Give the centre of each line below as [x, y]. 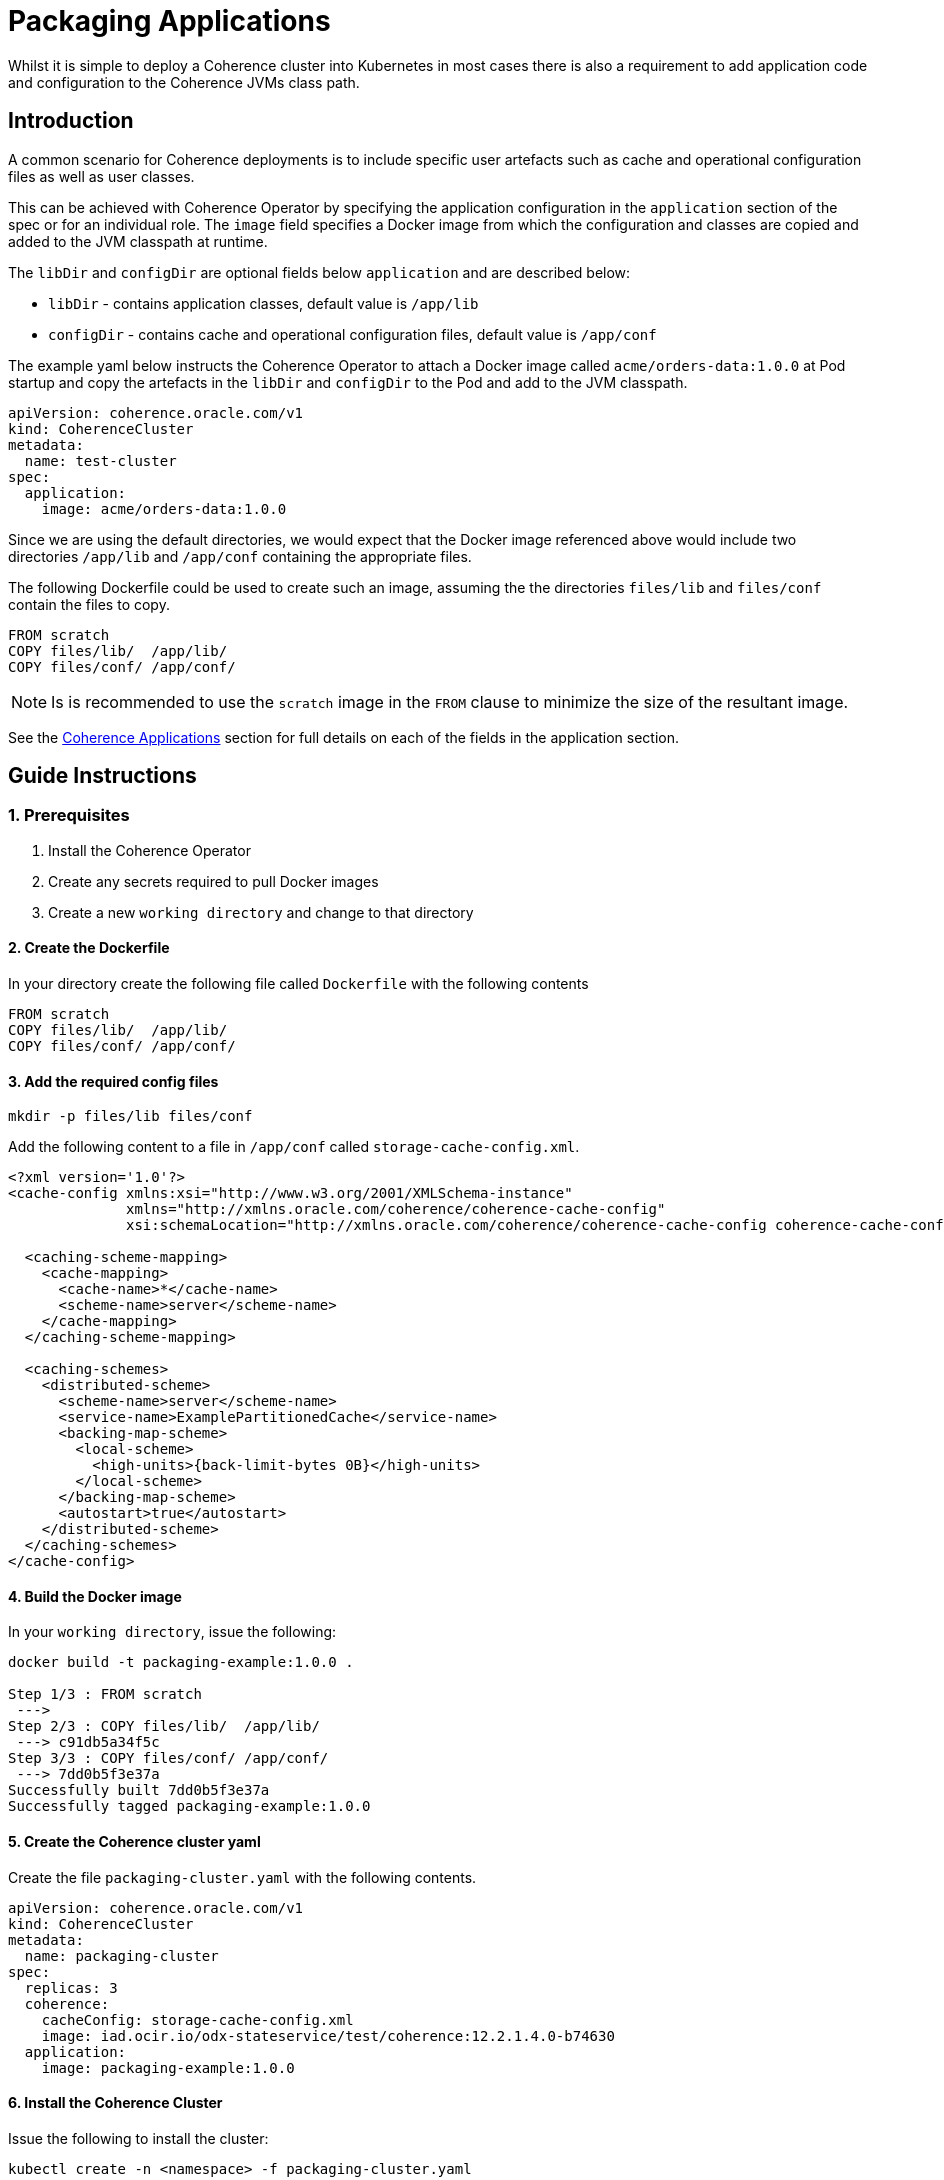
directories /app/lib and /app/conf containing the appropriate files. [240, 556]
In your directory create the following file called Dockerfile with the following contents [298, 984]
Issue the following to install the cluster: [138, 2138]
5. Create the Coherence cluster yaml [134, 1842]
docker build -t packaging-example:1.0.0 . [181, 1662]
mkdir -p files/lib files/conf [130, 1116]
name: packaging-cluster [121, 1955]
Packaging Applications [169, 21]
